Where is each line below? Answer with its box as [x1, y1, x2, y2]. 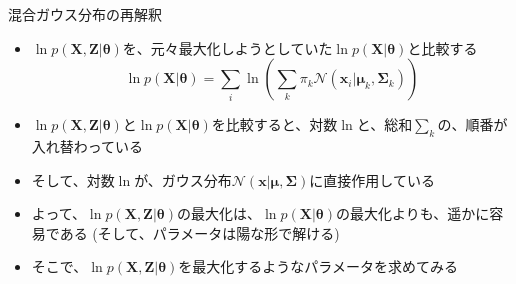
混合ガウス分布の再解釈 [8, 4, 162, 24]
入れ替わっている [31, 135, 144, 156]
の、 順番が [437, 114, 508, 135]
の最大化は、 [177, 203, 262, 224]
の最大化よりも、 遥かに [336, 203, 490, 224]
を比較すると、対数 [211, 114, 338, 135]
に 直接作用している [309, 169, 435, 190]
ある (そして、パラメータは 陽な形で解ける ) [59, 222, 340, 243]
